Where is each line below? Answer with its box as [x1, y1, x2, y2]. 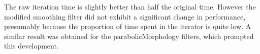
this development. [4, 40, 59, 51]
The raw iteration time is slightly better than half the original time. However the [4, 1, 256, 11]
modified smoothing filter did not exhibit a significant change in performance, [4, 11, 246, 21]
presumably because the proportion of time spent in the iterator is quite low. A [4, 21, 251, 31]
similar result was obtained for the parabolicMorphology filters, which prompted [4, 30, 254, 41]
